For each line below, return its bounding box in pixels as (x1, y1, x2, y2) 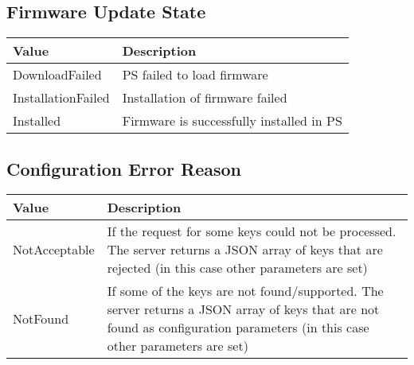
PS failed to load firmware (122, 65, 268, 84)
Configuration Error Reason (6, 156, 241, 181)
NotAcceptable (13, 240, 95, 259)
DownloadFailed (13, 65, 102, 84)
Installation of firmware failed (122, 88, 287, 107)
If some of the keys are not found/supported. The (107, 282, 384, 301)
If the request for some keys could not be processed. (107, 222, 396, 241)
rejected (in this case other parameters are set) (107, 258, 368, 278)
